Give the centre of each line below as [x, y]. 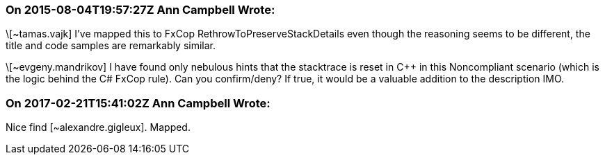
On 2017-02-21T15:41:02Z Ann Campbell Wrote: [138, 103]
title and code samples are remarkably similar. [111, 46]
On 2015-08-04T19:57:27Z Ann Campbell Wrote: [140, 10]
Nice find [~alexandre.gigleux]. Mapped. [98, 127]
